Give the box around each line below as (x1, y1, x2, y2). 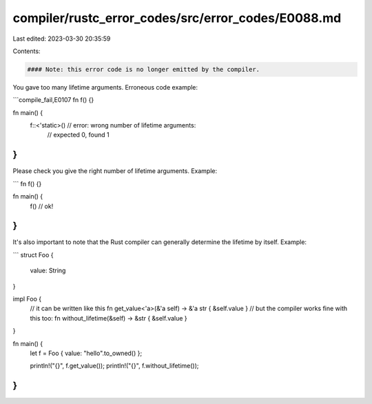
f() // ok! (30, 202, 54, 210)
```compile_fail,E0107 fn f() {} (12, 96, 94, 104)
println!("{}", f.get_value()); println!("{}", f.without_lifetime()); (30, 362, 199, 370)
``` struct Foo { (12, 250, 54, 259)
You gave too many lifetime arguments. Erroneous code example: (12, 83, 198, 91)
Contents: (12, 47, 41, 55)
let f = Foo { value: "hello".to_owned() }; (30, 349, 143, 357)
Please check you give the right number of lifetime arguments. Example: (12, 167, 217, 175)
